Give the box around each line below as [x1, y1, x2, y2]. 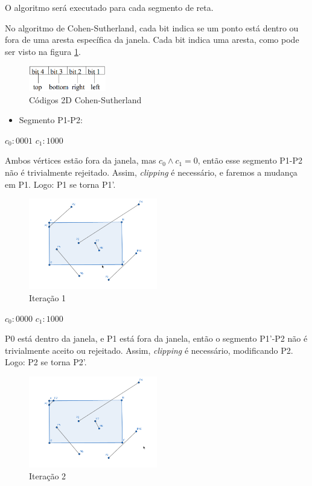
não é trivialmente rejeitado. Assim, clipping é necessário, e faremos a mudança [5, 166, 298, 179]
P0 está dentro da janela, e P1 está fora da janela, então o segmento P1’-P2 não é [5, 332, 308, 345]
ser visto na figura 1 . [5, 45, 81, 57]
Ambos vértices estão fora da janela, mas [5, 154, 156, 167]
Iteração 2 [29, 469, 66, 482]
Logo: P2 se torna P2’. [5, 356, 87, 368]
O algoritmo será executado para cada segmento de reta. [5, 1, 214, 13]
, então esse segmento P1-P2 [197, 154, 303, 167]
